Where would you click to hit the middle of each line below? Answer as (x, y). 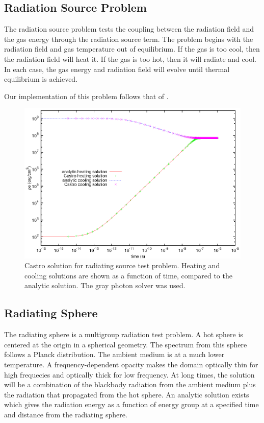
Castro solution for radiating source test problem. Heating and (122, 265)
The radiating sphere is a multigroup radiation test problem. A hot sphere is (124, 334)
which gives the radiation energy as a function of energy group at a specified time (131, 404)
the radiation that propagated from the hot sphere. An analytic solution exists (127, 394)
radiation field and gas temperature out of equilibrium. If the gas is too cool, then (132, 49)
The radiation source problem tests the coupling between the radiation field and (129, 29)
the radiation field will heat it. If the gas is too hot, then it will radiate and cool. (130, 58)
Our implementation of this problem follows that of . (86, 96)
